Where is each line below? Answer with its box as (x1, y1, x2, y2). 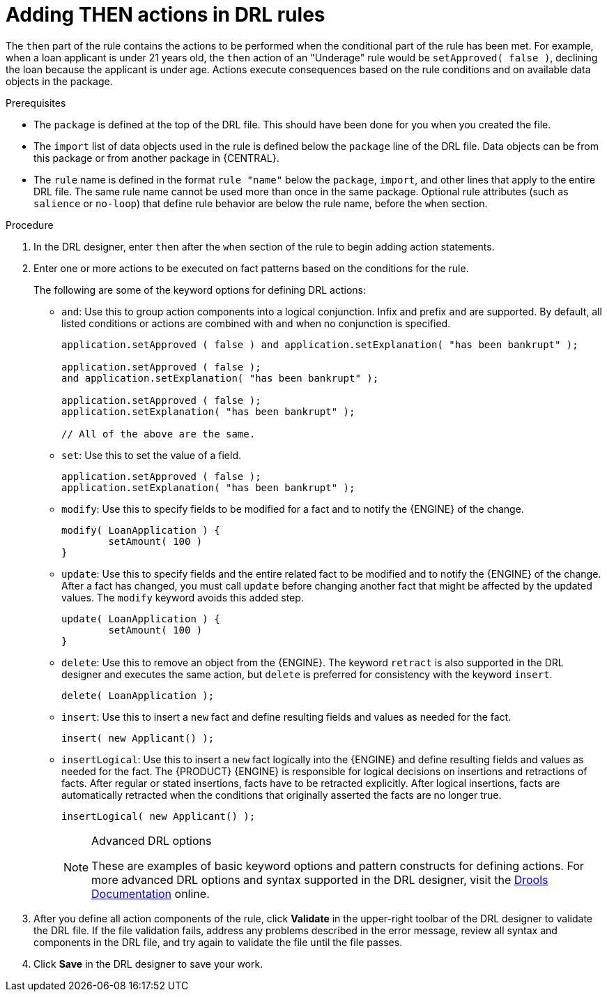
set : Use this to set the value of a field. (61, 449, 242, 461)
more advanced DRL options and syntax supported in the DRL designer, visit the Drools (91, 872, 548, 887)
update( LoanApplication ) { (61, 613, 220, 624)
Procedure (6, 218, 54, 231)
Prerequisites (6, 96, 66, 109)
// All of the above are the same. (61, 428, 256, 440)
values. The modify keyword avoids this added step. (61, 591, 304, 604)
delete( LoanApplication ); (61, 689, 215, 701)
